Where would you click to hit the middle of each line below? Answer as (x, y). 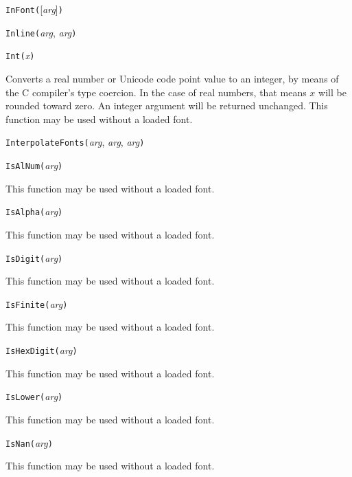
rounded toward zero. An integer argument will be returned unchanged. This (167, 106)
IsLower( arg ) (34, 396)
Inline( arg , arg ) (41, 32)
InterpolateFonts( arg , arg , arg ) (75, 142)
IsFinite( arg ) (37, 303)
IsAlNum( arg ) (34, 165)
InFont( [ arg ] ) (34, 9)
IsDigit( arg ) (34, 257)
